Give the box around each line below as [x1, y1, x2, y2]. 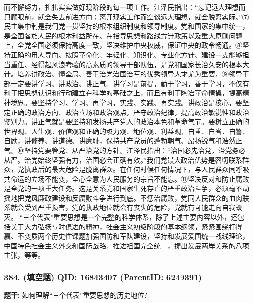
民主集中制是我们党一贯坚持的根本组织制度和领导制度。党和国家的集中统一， [4, 21, 249, 31]
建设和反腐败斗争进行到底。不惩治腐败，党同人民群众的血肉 [51, 192, 242, 203]
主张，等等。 [4, 250, 45, 260]
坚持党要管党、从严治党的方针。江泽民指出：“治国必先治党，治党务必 [24, 145, 246, 155]
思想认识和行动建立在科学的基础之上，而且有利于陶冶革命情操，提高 [24, 88, 242, 98]
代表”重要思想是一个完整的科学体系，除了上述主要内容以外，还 [36, 212, 237, 222]
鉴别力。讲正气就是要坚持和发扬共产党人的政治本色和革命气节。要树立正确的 [4, 116, 249, 127]
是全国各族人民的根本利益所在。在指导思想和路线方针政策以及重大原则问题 [4, 30, 242, 40]
